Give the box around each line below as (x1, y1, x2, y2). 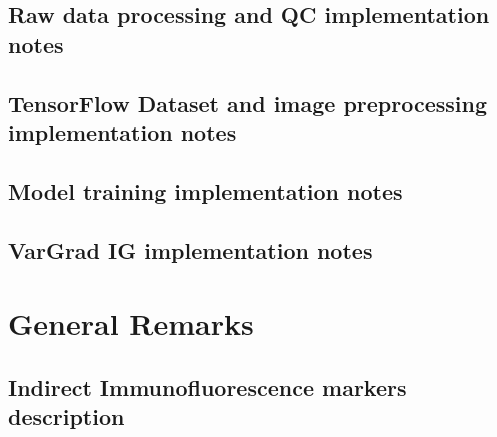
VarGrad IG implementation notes (8, 234, 373, 265)
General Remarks (8, 303, 254, 344)
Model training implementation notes (8, 175, 403, 206)
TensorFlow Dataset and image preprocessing (8, 87, 488, 118)
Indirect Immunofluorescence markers (8, 371, 407, 402)
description (8, 401, 125, 432)
